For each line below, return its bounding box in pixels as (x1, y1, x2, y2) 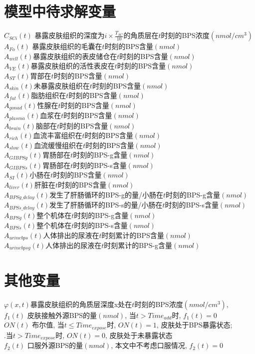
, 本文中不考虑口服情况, (111, 340, 187, 350)
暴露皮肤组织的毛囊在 (32, 41, 102, 51)
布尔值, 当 (32, 319, 64, 330)
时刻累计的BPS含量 (101, 229, 164, 240)
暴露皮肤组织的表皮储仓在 (33, 50, 117, 61)
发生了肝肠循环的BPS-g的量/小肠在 (49, 189, 164, 199)
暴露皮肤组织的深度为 (34, 30, 105, 40)
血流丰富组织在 (33, 130, 82, 140)
